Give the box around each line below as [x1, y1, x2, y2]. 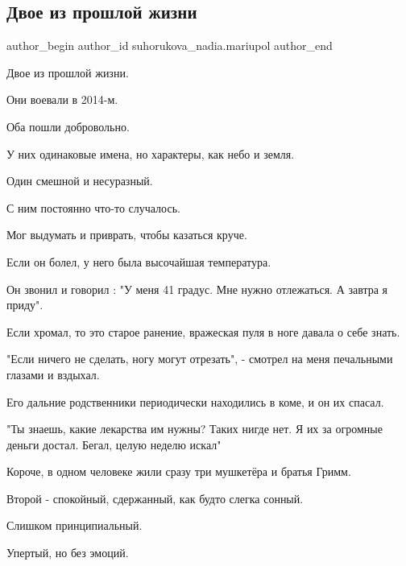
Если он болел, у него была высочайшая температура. [6, 253, 271, 270]
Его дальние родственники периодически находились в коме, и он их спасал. [6, 393, 384, 410]
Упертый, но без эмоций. [6, 544, 129, 561]
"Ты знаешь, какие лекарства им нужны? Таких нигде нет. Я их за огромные [6, 420, 383, 437]
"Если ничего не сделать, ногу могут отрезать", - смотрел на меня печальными [6, 350, 393, 367]
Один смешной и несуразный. [6, 172, 153, 189]
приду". [6, 296, 43, 313]
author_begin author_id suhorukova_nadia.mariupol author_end [6, 37, 333, 54]
